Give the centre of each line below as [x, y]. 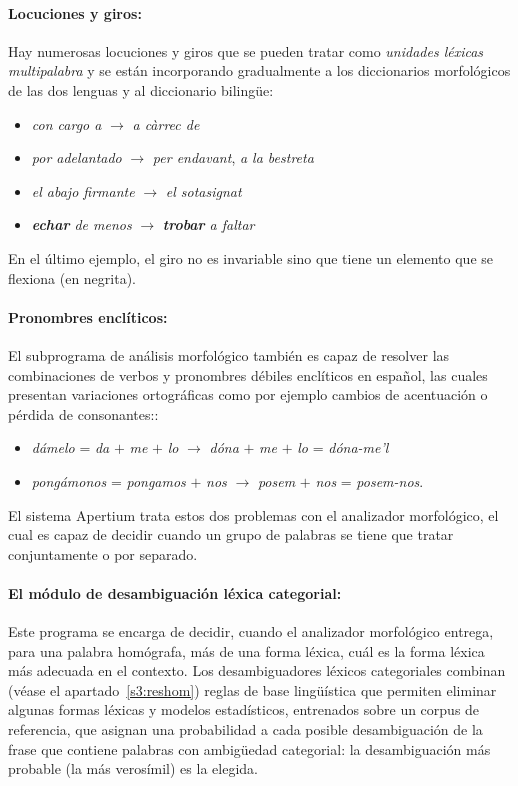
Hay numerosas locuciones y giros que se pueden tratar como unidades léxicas [246, 50]
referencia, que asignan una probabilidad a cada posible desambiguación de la [245, 729]
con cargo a [66, 123]
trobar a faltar [208, 224]
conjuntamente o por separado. [103, 553]
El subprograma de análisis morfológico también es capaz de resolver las [229, 354]
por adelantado [76, 157]
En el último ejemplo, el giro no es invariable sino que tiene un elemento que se [251, 257]
